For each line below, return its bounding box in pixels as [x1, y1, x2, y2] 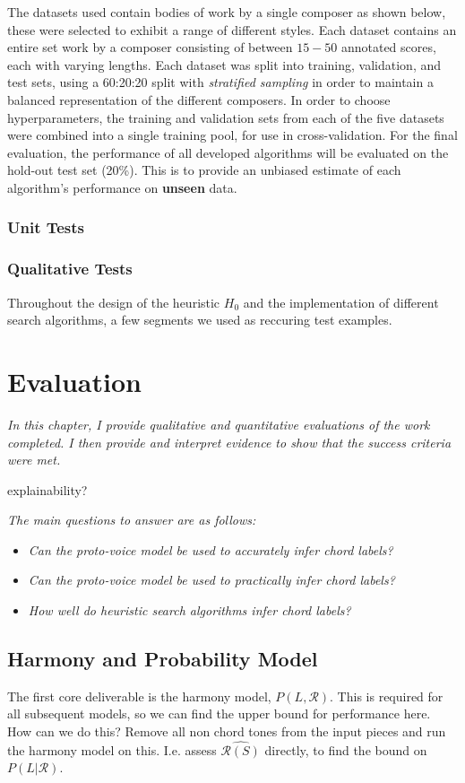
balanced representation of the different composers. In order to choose [7, 90, 391, 109]
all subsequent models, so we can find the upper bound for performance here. [7, 704, 431, 723]
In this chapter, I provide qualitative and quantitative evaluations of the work [7, 414, 430, 433]
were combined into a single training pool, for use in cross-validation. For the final [7, 126, 458, 144]
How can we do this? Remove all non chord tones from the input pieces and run [7, 722, 446, 741]
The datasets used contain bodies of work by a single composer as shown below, [7, 3, 446, 21]
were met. [7, 450, 61, 469]
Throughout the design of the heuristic [7, 292, 220, 311]
